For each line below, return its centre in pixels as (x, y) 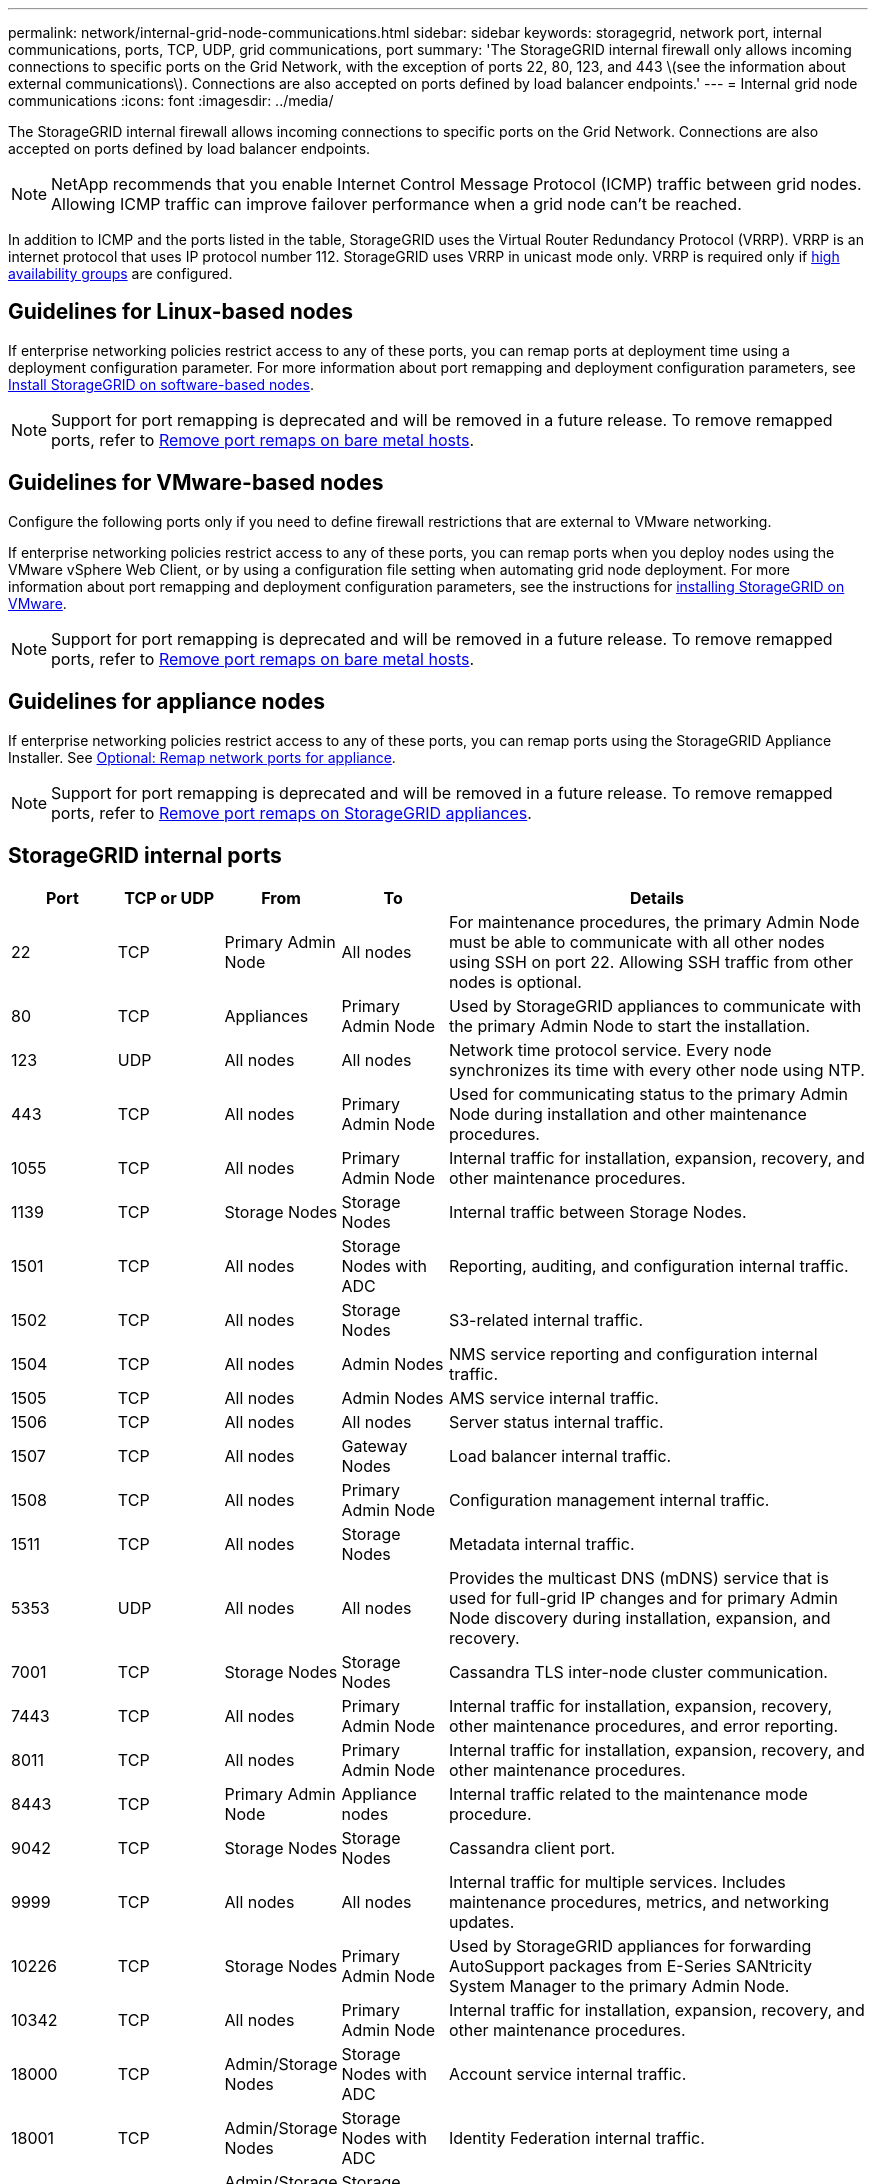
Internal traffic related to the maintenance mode (628, 1794)
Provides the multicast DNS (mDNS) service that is (638, 1578)
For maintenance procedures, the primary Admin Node (654, 922)
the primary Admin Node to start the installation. (629, 1026)
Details (656, 898)
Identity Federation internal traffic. (576, 2138)
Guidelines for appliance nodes (166, 702)
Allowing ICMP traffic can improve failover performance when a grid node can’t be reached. (396, 204)
